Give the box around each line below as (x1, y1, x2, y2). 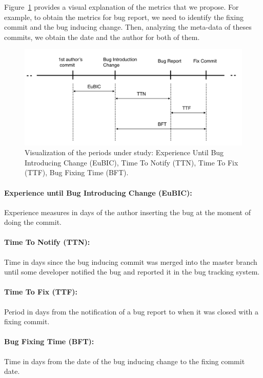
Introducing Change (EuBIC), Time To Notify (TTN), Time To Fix (25, 157, 238, 167)
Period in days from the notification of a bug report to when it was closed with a (4, 306, 259, 317)
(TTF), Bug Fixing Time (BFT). (25, 167, 129, 178)
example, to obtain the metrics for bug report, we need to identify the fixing (4, 11, 244, 22)
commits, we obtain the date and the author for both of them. (4, 31, 200, 42)
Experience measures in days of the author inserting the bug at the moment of (4, 206, 251, 217)
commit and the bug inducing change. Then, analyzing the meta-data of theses (4, 22, 252, 32)
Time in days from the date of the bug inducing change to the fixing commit (4, 355, 245, 366)
